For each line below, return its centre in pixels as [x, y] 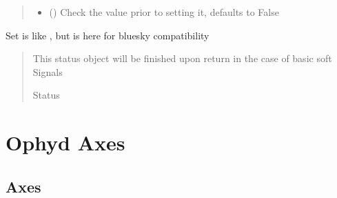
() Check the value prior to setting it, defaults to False [164, 12]
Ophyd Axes [65, 142]
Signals [48, 71]
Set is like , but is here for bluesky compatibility [108, 35]
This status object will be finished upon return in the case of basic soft [182, 58]
